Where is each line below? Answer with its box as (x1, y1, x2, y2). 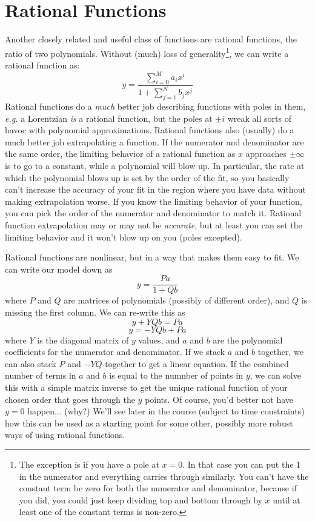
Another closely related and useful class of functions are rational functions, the (5, 33, 297, 45)
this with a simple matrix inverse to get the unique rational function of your (5, 380, 288, 393)
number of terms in (5, 369, 76, 382)
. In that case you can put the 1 (182, 457, 301, 470)
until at (273, 493, 300, 506)
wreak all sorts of (227, 111, 291, 124)
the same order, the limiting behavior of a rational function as (5, 147, 236, 160)
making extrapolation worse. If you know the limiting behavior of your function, (5, 194, 302, 207)
